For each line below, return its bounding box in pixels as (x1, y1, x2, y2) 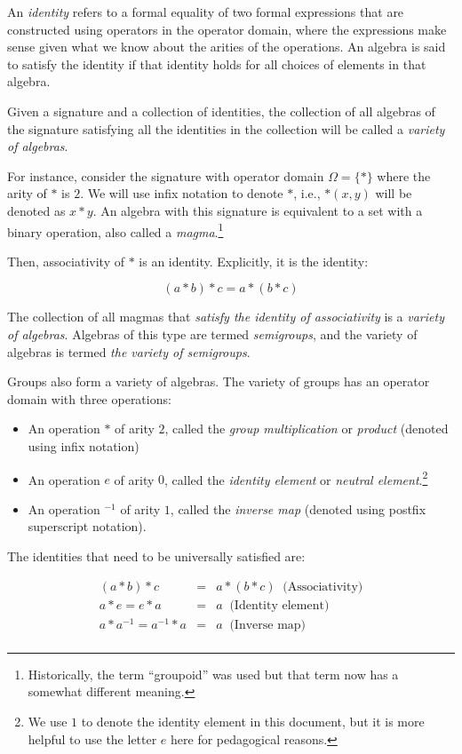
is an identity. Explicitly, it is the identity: (139, 251, 369, 270)
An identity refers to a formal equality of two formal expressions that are (7, 3, 404, 20)
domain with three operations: (7, 389, 171, 408)
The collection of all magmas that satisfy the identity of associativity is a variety (7, 307, 444, 326)
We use (28, 711, 68, 730)
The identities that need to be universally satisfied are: (7, 546, 306, 565)
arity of (7, 184, 47, 202)
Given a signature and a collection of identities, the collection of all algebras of (7, 101, 435, 120)
